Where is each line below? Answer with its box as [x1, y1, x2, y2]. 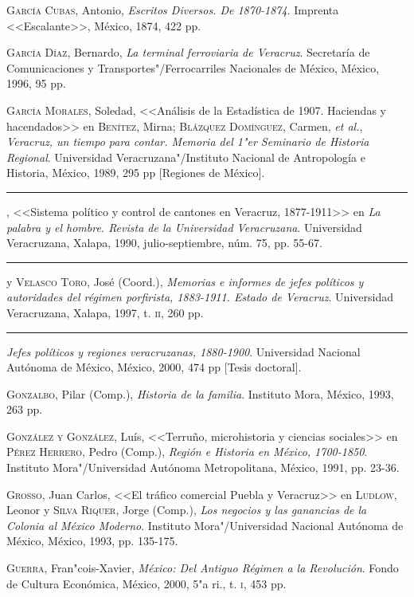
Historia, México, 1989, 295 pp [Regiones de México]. [6, 164, 265, 181]
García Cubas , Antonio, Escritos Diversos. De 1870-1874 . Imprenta [6, 2, 339, 18]
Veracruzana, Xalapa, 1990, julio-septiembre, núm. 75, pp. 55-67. [6, 234, 322, 251]
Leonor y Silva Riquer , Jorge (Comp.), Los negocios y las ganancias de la [6, 501, 367, 518]
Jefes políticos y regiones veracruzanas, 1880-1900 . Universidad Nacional [6, 343, 361, 359]
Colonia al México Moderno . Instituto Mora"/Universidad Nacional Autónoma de [6, 516, 404, 533]
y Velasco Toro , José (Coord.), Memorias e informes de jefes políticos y [6, 273, 364, 289]
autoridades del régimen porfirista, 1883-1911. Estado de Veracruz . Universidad [6, 289, 393, 305]
